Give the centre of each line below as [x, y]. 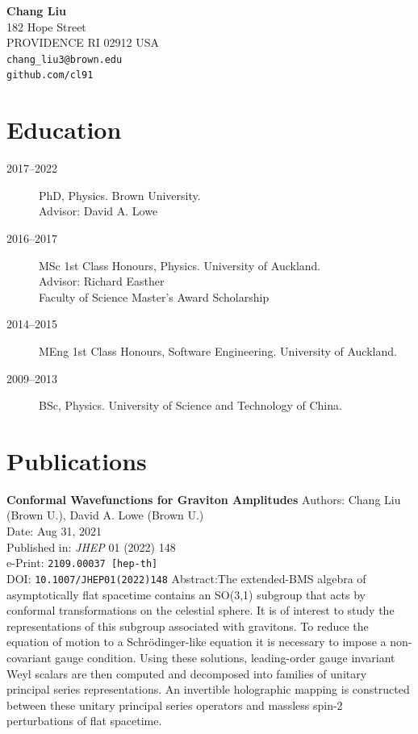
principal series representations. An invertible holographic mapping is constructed [208, 689]
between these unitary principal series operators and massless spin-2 [175, 705]
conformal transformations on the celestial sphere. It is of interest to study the [201, 610]
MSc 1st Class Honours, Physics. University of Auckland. [180, 265]
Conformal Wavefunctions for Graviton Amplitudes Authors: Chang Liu [204, 499]
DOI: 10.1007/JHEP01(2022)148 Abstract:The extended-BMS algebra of [186, 578]
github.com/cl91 [50, 75]
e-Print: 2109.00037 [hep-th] [82, 563]
